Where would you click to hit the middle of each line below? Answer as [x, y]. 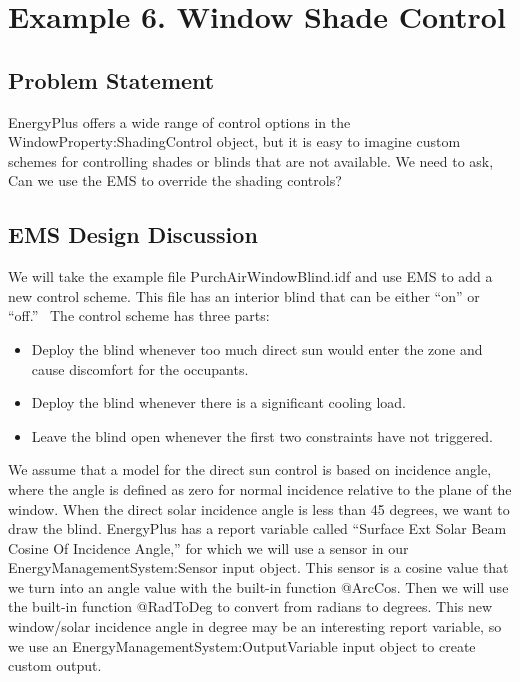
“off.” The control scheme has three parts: [139, 315]
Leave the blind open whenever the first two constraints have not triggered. [262, 435]
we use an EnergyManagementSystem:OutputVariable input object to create [242, 645]
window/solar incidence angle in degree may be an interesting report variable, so [255, 626]
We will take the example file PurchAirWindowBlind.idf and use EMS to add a [250, 276]
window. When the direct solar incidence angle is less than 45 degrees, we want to [259, 508]
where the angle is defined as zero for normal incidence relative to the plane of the [260, 488]
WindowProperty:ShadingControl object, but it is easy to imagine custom [234, 141]
